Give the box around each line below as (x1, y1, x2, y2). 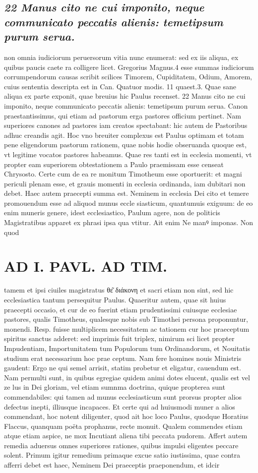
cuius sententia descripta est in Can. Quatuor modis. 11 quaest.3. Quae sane (4, 81, 237, 91)
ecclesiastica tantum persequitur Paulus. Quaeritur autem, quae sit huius (4, 294, 226, 304)
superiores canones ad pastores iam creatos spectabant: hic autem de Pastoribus (4, 120, 248, 130)
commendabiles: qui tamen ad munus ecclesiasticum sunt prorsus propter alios (4, 391, 242, 402)
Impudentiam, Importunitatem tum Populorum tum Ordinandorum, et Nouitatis (4, 343, 250, 353)
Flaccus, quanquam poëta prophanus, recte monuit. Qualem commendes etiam (4, 420, 243, 431)
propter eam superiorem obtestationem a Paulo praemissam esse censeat (4, 159, 224, 169)
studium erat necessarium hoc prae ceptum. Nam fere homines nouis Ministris (4, 353, 242, 363)
